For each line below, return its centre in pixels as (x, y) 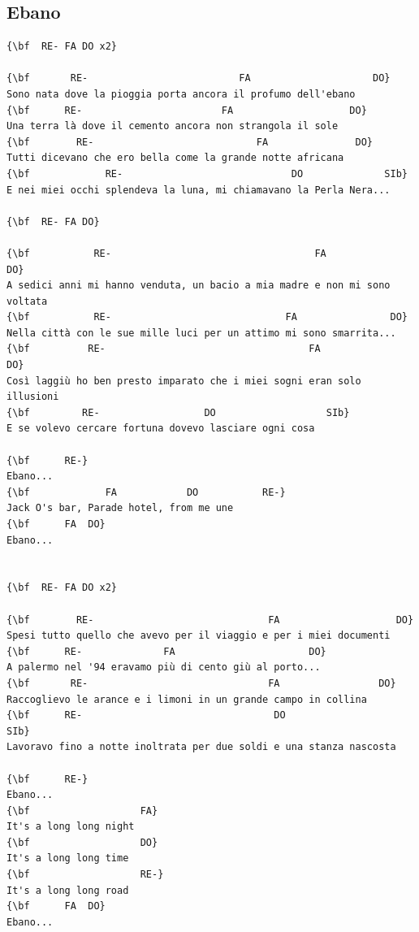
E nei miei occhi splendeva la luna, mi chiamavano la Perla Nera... (199, 190)
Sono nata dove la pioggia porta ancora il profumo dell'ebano (181, 94)
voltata (27, 301)
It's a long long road (68, 890)
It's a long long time (68, 858)
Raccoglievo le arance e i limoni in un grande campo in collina (187, 699)
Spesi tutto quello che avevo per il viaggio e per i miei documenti (199, 636)
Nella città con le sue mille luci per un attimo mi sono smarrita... (201, 333)
